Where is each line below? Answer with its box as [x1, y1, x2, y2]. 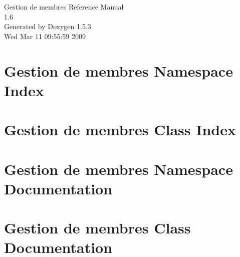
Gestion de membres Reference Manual [4, 2, 124, 12]
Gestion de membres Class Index [4, 119, 236, 140]
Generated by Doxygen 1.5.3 [4, 21, 91, 32]
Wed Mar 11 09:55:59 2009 [4, 31, 86, 41]
